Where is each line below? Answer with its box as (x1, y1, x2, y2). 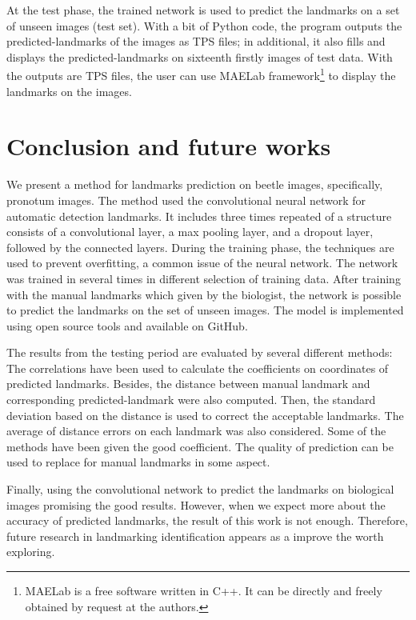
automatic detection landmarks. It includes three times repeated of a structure (6, 207, 392, 224)
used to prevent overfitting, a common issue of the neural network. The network (6, 254, 398, 271)
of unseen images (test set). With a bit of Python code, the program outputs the (6, 17, 402, 34)
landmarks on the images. (6, 82, 132, 99)
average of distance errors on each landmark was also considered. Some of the (6, 422, 386, 439)
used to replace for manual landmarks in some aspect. (6, 454, 270, 470)
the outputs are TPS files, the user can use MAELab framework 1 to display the (6, 65, 396, 84)
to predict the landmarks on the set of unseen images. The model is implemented (6, 302, 404, 318)
